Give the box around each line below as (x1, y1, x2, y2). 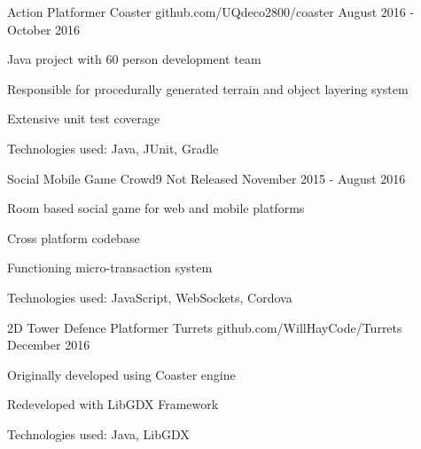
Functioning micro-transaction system (7, 258, 213, 277)
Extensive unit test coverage (7, 109, 160, 128)
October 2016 (7, 20, 81, 38)
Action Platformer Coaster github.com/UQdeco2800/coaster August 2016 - (7, 3, 415, 20)
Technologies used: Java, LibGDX (7, 424, 190, 443)
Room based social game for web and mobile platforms (7, 199, 305, 217)
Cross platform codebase (7, 228, 140, 247)
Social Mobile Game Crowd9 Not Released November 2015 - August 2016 (7, 169, 406, 187)
